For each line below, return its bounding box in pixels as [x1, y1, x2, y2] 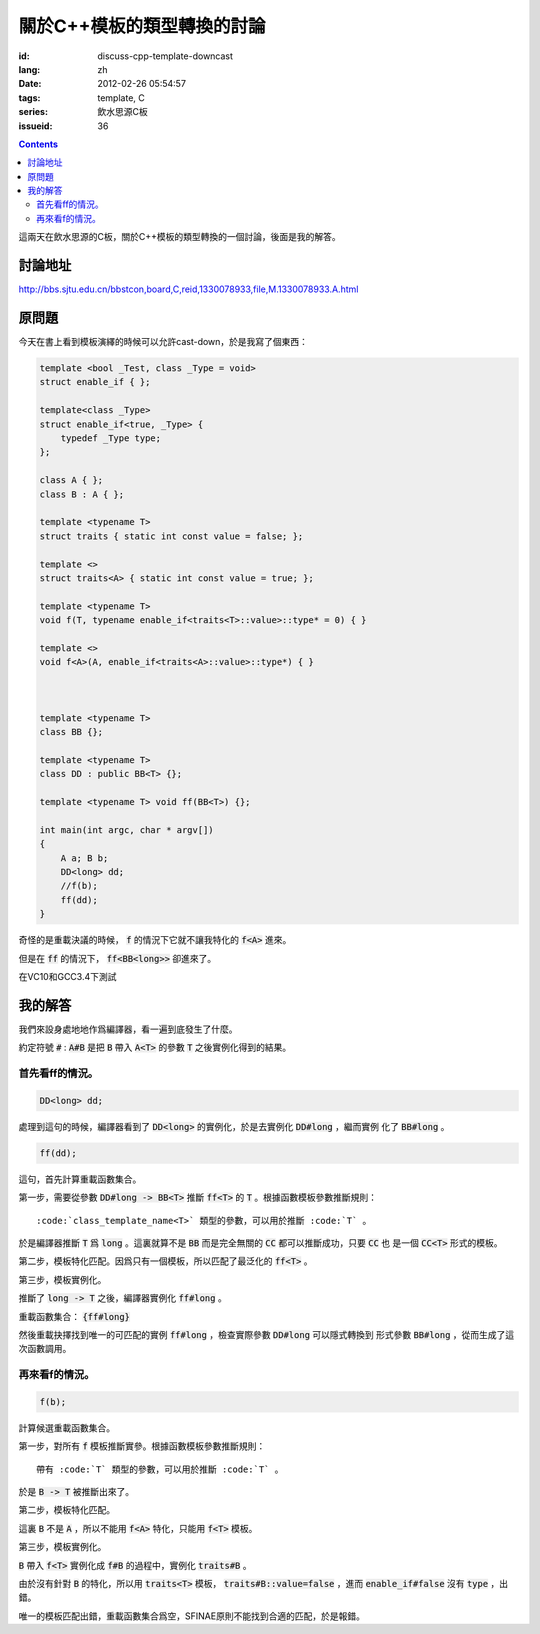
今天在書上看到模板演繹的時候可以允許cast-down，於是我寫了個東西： [18, 336, 309, 348]
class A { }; [39, 475, 104, 486]
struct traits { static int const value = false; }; [39, 530, 304, 542]
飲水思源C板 [97, 106, 149, 118]
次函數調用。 [18, 1343, 72, 1355]
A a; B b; [60, 852, 109, 864]
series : [18, 106, 49, 118]
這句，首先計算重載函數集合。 [18, 1173, 142, 1185]
